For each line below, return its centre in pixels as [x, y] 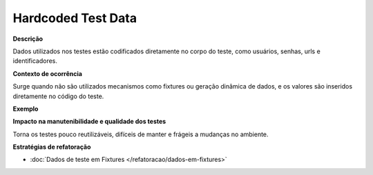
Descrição [28, 39]
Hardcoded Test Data [75, 18]
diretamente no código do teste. [58, 96]
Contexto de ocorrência [48, 73]
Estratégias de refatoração [52, 147]
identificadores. [35, 61]
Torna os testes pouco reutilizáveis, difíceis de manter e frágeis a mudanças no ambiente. [141, 134]
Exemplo [26, 109]
